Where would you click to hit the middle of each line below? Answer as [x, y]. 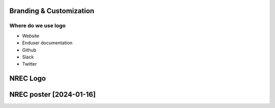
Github [29, 50]
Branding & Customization [52, 11]
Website [31, 36]
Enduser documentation [47, 43]
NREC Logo [28, 78]
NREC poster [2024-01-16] [53, 95]
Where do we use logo [38, 26]
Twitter [30, 64]
